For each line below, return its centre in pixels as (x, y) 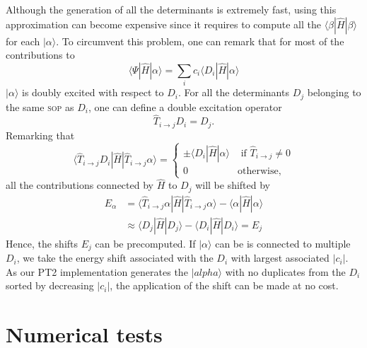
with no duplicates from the (285, 271)
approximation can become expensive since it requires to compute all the (163, 24)
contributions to (40, 55)
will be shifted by (233, 185)
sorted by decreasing (50, 285)
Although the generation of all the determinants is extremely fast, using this (171, 9)
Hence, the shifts (42, 243)
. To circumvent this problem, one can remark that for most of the (200, 41)
